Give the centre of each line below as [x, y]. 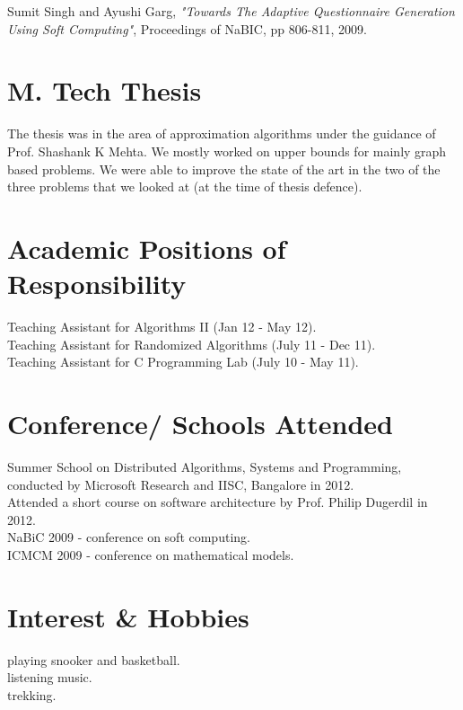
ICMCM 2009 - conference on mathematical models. [151, 554]
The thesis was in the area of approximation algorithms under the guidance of [222, 133]
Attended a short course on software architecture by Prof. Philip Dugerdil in [218, 502]
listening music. [50, 677]
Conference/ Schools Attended [200, 423]
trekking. [32, 694]
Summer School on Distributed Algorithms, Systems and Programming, [205, 466]
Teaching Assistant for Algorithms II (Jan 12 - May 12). [162, 326]
